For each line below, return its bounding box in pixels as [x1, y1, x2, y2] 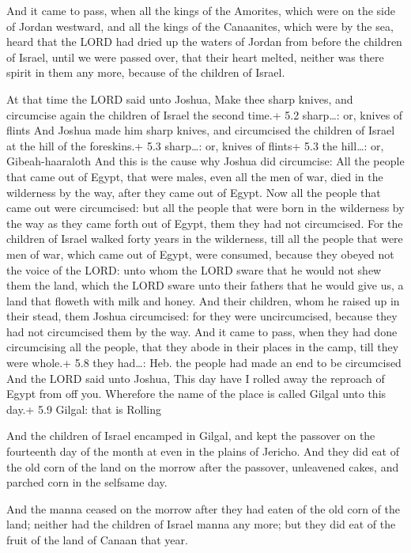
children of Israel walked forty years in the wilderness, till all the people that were [6, 230, 403, 247]
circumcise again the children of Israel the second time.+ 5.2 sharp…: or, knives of [6, 106, 403, 123]
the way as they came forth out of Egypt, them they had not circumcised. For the [6, 214, 403, 231]
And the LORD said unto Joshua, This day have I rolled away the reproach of [6, 369, 385, 386]
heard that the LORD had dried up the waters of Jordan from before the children [6, 33, 402, 50]
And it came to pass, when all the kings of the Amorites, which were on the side [6, 2, 395, 18]
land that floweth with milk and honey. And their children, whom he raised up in [6, 292, 400, 309]
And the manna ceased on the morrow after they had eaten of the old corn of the [6, 500, 400, 517]
